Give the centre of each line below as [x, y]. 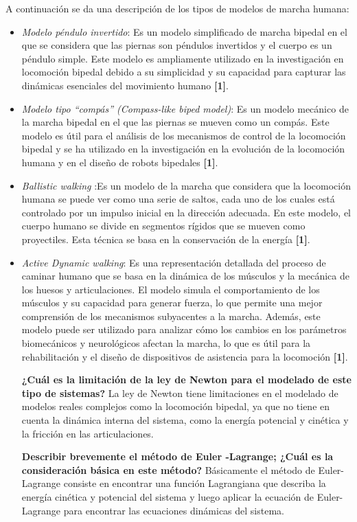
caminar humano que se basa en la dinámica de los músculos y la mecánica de [185, 276]
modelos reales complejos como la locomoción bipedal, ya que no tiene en [176, 406]
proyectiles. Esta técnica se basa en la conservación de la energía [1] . [166, 239]
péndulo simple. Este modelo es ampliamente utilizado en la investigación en [183, 58]
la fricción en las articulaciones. [88, 433]
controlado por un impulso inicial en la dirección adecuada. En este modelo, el [186, 212]
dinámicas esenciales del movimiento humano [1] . [125, 85]
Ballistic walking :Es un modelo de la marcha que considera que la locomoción [186, 185]
